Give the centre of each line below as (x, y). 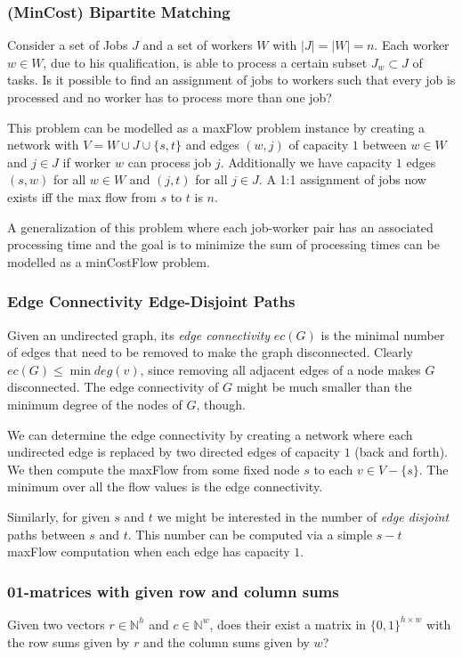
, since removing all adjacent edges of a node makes (280, 369)
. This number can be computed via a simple (250, 534)
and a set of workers (198, 45)
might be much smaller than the (324, 387)
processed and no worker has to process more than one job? (170, 97)
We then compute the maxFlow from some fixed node (154, 469)
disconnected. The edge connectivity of (113, 387)
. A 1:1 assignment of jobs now (342, 179)
